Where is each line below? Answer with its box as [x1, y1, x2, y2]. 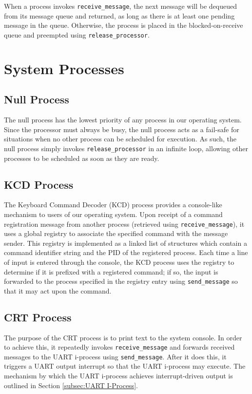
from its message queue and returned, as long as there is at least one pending [4, 10, 235, 20]
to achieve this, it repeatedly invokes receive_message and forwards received [4, 342, 235, 352]
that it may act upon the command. [4, 285, 112, 295]
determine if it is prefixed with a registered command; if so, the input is [4, 266, 218, 276]
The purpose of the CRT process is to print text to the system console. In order [4, 332, 242, 342]
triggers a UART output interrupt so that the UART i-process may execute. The [4, 361, 246, 371]
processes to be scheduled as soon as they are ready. [4, 153, 159, 163]
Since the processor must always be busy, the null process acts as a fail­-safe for [4, 124, 239, 134]
